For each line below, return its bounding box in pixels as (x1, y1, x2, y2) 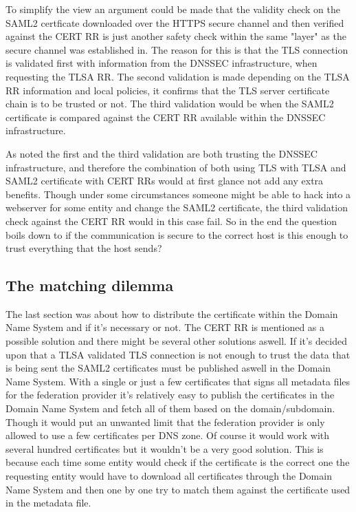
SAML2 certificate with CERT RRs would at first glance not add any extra (5, 173, 324, 188)
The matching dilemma (5, 275, 174, 296)
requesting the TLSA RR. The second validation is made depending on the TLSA (5, 69, 350, 83)
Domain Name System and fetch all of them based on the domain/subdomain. (5, 401, 335, 416)
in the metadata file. (5, 495, 91, 510)
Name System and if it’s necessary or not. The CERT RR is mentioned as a (5, 320, 325, 334)
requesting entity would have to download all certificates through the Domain (5, 469, 332, 483)
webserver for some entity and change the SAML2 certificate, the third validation (5, 200, 348, 215)
